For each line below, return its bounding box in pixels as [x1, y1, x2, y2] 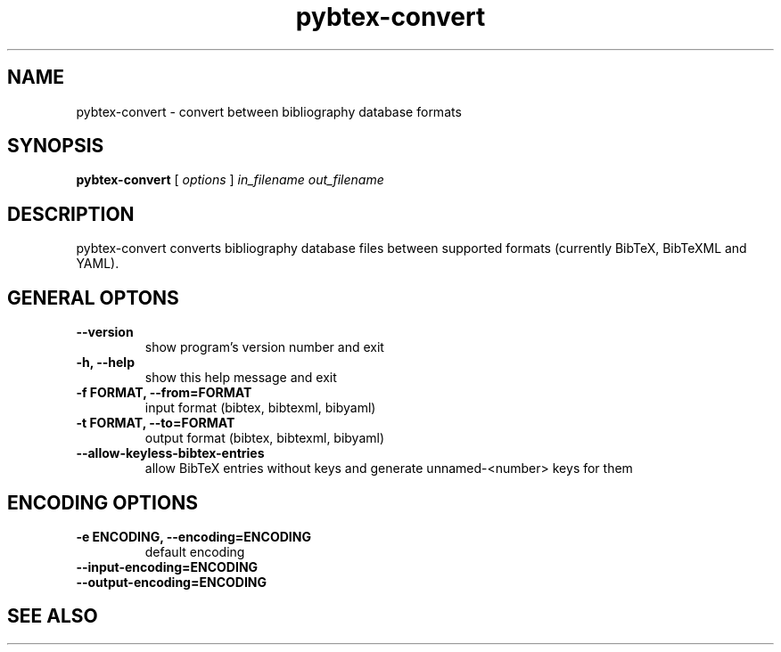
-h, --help [76, 355, 135, 371]
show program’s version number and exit [144, 339, 384, 355]
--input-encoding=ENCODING [76, 558, 259, 575]
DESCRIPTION [7, 202, 135, 225]
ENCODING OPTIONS [7, 491, 198, 514]
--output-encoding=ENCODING [76, 574, 267, 590]
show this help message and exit [144, 370, 337, 386]
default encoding [144, 543, 245, 559]
